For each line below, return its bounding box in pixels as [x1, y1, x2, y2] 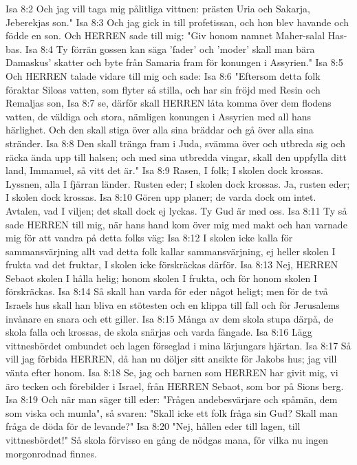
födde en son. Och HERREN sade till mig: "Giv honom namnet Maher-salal [6, 28, 325, 43]
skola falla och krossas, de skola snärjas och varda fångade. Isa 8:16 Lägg [6, 325, 312, 339]
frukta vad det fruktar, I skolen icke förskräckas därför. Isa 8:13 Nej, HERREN [6, 257, 338, 272]
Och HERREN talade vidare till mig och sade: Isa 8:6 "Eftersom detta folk [6, 68, 321, 83]
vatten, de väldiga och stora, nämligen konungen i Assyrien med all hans [6, 109, 312, 123]
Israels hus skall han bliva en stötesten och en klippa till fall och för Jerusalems [6, 298, 340, 312]
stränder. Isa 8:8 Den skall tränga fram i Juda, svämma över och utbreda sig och [6, 136, 346, 150]
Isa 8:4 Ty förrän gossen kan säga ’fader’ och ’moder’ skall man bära [25, 41, 315, 56]
